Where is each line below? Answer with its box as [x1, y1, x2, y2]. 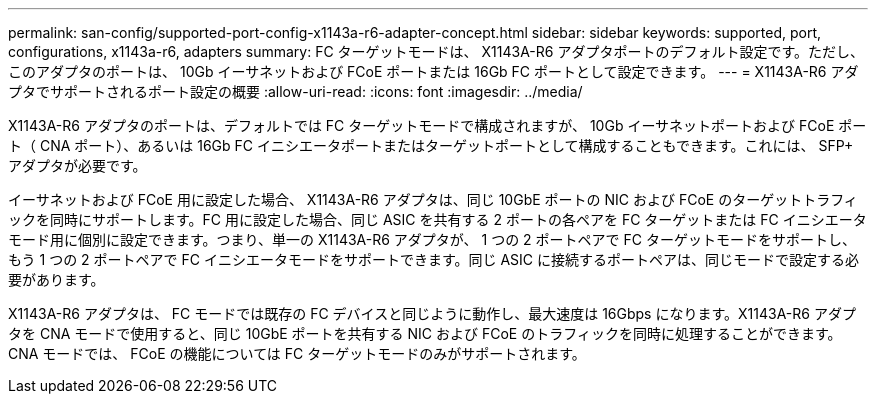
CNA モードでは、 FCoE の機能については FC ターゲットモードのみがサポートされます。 [8, 345, 586, 362]
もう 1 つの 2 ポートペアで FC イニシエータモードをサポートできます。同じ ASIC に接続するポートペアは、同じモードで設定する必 [8, 251, 860, 268]
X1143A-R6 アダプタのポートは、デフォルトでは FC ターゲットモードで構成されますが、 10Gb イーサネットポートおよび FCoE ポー [8, 117, 867, 134]
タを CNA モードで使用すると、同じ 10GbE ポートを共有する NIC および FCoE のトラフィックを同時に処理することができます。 [8, 325, 842, 342]
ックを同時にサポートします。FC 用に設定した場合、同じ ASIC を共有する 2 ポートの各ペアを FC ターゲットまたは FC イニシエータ [8, 211, 867, 228]
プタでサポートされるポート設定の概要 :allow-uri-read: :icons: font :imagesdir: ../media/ [8, 83, 583, 100]
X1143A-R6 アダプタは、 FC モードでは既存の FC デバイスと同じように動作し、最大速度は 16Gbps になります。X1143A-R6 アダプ [8, 305, 856, 322]
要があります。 [8, 271, 105, 288]
